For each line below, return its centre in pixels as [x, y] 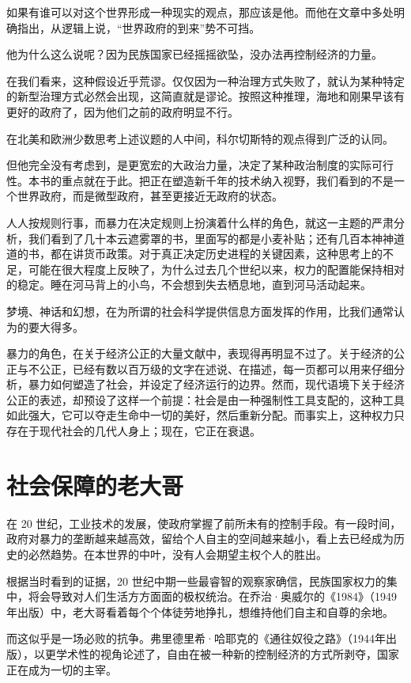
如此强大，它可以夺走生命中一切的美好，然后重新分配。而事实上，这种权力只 [205, 415]
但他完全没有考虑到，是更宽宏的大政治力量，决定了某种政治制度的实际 [189, 165]
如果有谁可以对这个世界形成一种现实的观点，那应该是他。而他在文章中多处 [200, 12]
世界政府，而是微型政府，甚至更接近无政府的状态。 [150, 196]
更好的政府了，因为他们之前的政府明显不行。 [123, 111]
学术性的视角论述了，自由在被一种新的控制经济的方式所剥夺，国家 [227, 653]
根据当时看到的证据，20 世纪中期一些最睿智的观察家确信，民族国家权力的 [196, 581]
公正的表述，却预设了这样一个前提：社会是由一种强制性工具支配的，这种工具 [205, 399]
